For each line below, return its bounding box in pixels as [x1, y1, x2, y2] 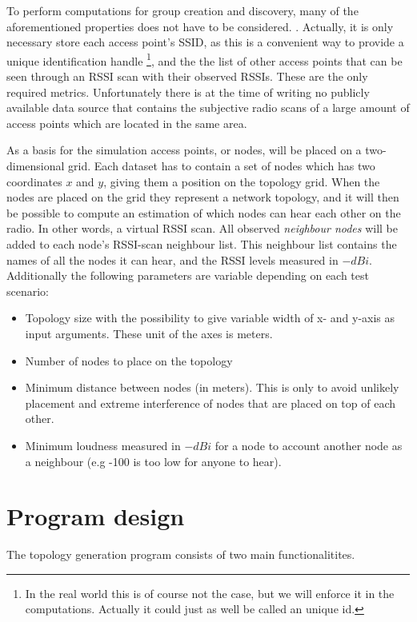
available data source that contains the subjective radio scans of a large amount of [6, 99, 410, 116]
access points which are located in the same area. [6, 114, 247, 131]
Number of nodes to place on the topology [25, 352, 233, 369]
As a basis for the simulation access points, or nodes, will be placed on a [6, 142, 362, 158]
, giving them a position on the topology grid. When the [103, 173, 380, 189]
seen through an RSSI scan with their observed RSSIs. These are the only [6, 68, 368, 85]
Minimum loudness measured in [25, 437, 181, 453]
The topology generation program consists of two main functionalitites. [6, 546, 355, 563]
